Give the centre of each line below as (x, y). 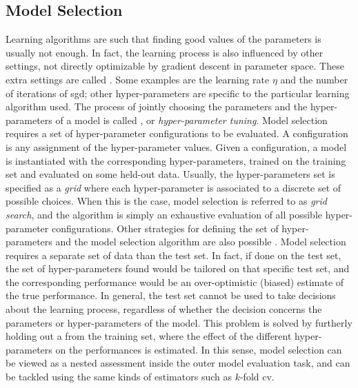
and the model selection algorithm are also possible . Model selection (201, 242)
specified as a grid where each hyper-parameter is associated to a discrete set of (173, 187)
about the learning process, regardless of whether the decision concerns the (164, 309)
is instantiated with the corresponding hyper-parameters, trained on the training (176, 160)
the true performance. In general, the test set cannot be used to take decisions (171, 295)
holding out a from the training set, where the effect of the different (149, 336)
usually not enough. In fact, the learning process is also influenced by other (165, 52)
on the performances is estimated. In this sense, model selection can (199, 349)
